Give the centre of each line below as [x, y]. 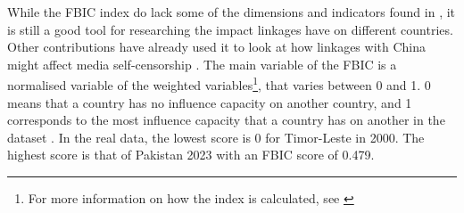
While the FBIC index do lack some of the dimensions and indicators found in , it [232, 12]
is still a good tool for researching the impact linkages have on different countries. [230, 29]
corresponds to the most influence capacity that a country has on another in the [226, 120]
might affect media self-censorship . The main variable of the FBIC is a [202, 64]
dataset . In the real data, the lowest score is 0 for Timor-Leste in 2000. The [216, 137]
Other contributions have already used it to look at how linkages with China [216, 47]
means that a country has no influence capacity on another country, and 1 [210, 102]
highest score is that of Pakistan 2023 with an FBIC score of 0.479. [191, 155]
